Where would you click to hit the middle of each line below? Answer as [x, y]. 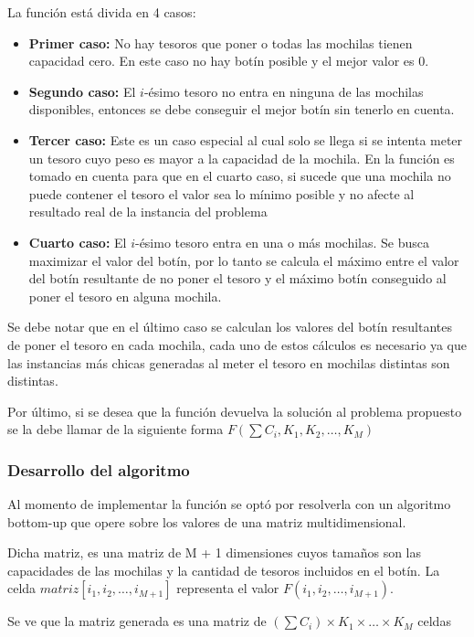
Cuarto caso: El [78, 242]
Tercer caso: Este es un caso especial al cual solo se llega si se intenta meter [246, 139]
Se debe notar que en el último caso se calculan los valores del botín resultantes [230, 327]
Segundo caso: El [82, 91]
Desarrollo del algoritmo [99, 469]
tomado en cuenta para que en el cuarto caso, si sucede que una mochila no [240, 176]
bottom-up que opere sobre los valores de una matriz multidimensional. [207, 521]
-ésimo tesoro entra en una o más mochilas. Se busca [282, 242]
